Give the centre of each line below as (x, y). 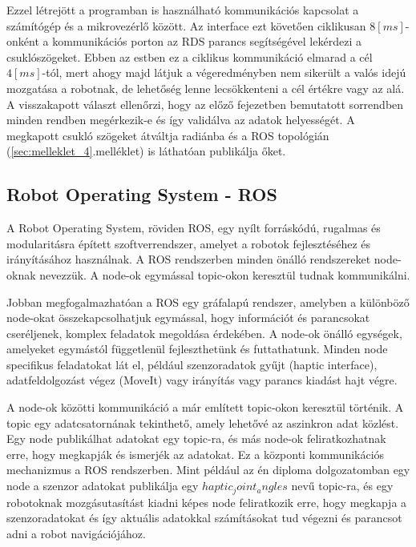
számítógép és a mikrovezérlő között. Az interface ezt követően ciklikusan (186, 25)
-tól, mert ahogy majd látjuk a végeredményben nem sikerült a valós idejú (224, 72)
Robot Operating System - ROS (142, 194)
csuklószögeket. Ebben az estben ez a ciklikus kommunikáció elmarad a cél (190, 56)
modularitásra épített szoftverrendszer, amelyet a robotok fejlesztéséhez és (189, 243)
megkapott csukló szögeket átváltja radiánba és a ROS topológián (168, 135)
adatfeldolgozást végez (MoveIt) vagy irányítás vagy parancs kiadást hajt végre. (202, 380)
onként (23, 41)
